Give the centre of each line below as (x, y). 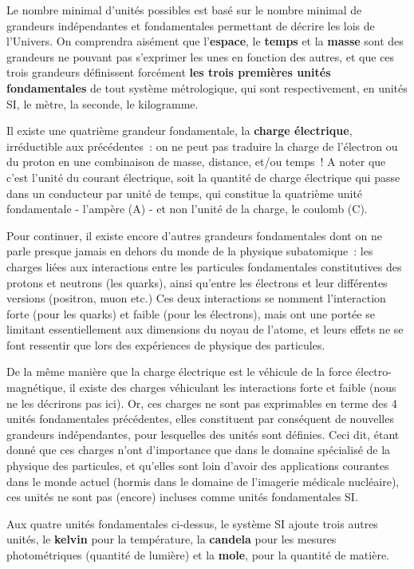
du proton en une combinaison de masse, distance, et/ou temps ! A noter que (196, 162)
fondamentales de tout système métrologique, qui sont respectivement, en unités (207, 87)
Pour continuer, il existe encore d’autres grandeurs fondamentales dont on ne (194, 235)
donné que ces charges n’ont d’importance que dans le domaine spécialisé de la (199, 450)
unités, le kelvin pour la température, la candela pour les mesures (172, 539)
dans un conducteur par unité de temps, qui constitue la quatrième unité (185, 193)
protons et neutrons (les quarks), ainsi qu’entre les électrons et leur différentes (197, 282)
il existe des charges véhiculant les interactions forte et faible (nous (233, 387)
